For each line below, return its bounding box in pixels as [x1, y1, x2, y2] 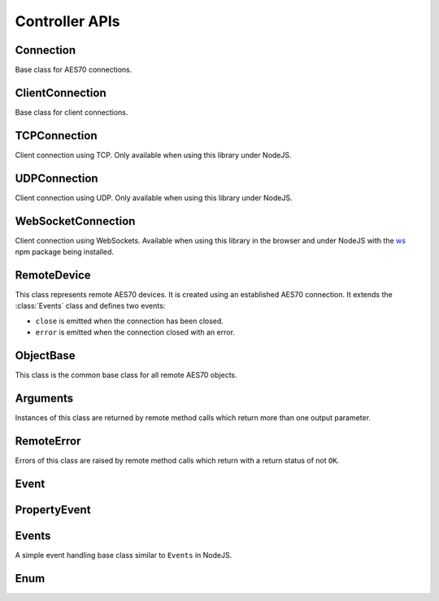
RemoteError [15, 434, 81, 448]
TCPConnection [15, 129, 98, 143]
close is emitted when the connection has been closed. [35, 316, 224, 326]
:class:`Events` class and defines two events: [15, 301, 166, 311]
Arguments [15, 391, 74, 405]
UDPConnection [15, 171, 98, 185]
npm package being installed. [15, 247, 114, 257]
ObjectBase [15, 349, 76, 362]
